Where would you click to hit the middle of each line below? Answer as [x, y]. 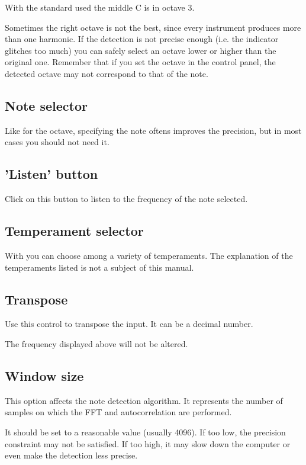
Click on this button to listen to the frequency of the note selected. [126, 199]
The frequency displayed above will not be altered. [96, 343]
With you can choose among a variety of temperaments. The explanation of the [149, 255]
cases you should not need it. [57, 142]
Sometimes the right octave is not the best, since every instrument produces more [153, 27]
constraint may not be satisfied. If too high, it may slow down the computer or [148, 443]
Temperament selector [74, 231]
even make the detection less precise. [71, 455]
